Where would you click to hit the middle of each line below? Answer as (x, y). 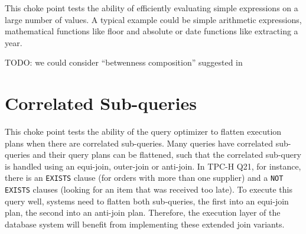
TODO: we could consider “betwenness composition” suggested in (124, 62)
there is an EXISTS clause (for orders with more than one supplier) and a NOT (144, 178)
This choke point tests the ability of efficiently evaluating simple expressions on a (152, 8)
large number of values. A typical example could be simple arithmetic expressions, (153, 19)
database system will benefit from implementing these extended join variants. (145, 224)
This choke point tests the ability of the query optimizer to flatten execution (143, 131)
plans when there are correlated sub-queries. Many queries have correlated (139, 143)
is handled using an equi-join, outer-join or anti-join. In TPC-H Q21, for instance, (153, 166)
